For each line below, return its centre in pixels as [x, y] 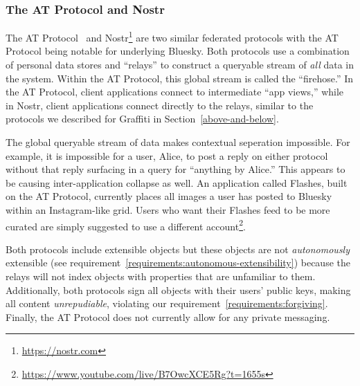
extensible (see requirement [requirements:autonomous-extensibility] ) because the [178, 263]
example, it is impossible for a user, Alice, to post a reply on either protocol [167, 155]
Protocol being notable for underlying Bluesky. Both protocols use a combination [178, 51]
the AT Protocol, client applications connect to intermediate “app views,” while [175, 92]
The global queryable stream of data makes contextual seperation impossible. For [178, 142]
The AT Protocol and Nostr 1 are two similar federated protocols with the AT [172, 36]
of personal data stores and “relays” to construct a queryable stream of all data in [180, 65]
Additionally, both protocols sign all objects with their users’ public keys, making [178, 289]
